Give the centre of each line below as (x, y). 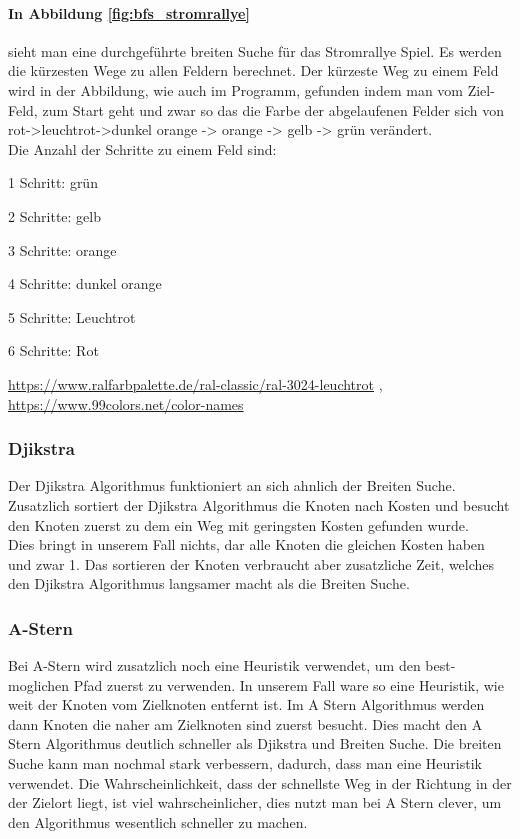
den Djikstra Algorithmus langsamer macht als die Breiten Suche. (209, 583)
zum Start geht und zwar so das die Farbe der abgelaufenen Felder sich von (273, 109)
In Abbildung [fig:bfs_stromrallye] (129, 12)
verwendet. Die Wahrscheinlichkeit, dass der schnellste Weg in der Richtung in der (260, 782)
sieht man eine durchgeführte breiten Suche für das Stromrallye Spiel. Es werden (255, 50)
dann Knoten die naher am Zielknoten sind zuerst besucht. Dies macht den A (245, 723)
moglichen (39, 684)
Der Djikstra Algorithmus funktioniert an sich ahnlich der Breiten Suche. (232, 485)
